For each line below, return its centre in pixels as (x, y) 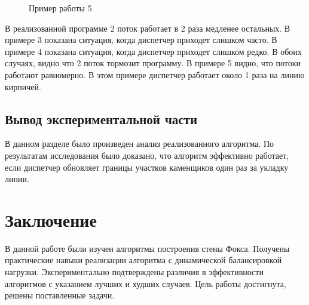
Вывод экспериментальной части (101, 118)
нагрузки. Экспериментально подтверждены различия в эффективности (134, 272)
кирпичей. (23, 86)
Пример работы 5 (60, 8)
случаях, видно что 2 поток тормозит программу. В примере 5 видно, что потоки (153, 63)
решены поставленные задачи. (60, 295)
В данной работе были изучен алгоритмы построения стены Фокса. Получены (147, 248)
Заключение (51, 219)
